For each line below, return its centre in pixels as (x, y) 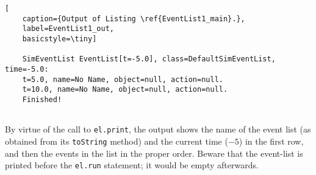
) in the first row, (271, 141)
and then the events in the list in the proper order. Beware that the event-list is (154, 153)
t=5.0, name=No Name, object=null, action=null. (123, 79)
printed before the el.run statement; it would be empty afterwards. (132, 165)
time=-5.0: (27, 69)
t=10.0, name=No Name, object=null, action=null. (125, 90)
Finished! (42, 99)
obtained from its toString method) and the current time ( (117, 141)
